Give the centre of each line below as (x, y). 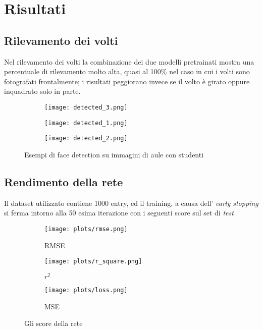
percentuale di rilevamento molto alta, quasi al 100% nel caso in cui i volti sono (127, 71)
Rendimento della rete (64, 181)
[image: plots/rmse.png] (86, 229)
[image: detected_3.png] (86, 107)
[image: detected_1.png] (86, 123)
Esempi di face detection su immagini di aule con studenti (114, 154)
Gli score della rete (54, 323)
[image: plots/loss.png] (86, 290)
